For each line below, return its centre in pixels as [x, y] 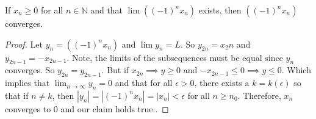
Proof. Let [24, 44]
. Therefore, [259, 95]
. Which [296, 70]
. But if [115, 70]
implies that [27, 83]
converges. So [30, 70]
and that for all [144, 83]
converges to [28, 108]
